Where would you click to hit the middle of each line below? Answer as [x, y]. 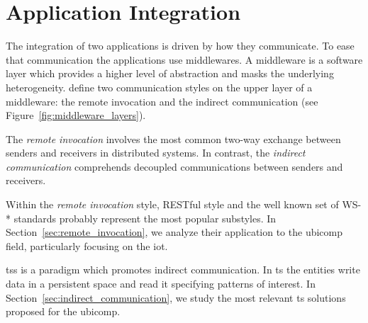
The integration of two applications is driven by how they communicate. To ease [180, 46]
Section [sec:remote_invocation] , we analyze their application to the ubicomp [174, 232]
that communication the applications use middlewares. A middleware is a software [184, 59]
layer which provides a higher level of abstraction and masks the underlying [170, 73]
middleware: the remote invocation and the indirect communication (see [162, 101]
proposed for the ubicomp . [63, 311]
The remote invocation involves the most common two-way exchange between [173, 138]
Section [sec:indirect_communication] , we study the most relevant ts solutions [176, 297]
